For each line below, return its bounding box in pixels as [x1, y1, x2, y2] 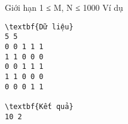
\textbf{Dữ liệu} [5, 22, 74, 31]
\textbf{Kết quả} [5, 102, 74, 111]
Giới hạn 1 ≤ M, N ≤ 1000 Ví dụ [5, 1, 123, 13]
